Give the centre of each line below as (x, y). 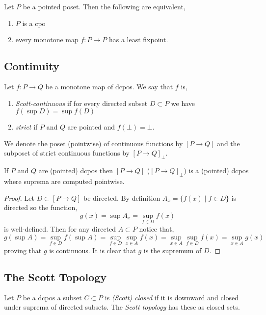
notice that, (157, 228)
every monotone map (47, 39)
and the (228, 143)
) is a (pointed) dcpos (216, 171)
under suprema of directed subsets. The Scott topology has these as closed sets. (122, 307)
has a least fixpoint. (138, 39)
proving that (23, 250)
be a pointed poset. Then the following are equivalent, (104, 6)
